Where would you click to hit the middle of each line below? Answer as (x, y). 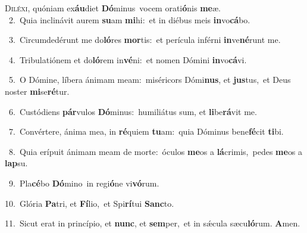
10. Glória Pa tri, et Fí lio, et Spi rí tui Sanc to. (90, 203)
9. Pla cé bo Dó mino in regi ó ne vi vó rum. (84, 183)
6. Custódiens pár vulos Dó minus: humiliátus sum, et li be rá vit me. (133, 111)
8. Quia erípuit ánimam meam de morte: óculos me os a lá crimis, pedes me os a (156, 151)
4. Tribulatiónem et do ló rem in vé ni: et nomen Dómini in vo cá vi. (128, 59)
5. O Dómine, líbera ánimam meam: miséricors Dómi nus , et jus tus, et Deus (150, 80)
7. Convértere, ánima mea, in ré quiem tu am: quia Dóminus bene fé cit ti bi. (146, 131)
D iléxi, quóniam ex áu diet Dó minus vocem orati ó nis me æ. (113, 8)
